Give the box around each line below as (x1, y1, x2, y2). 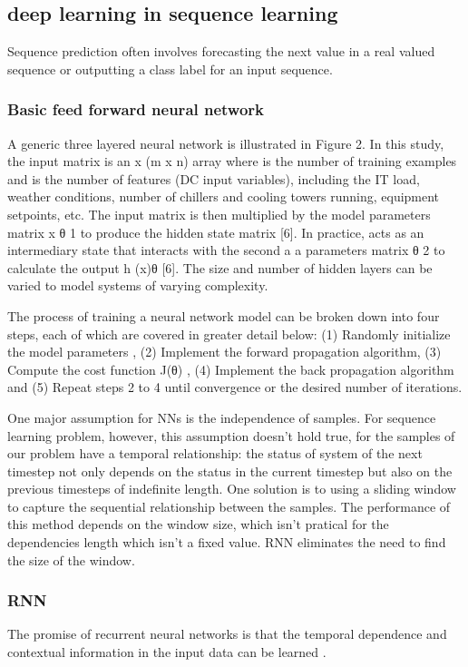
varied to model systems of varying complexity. (7, 276, 268, 295)
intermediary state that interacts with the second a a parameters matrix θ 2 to (7, 240, 445, 260)
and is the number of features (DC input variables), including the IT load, (7, 169, 420, 188)
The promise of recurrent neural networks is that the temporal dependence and (7, 624, 447, 643)
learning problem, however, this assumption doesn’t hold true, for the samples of (7, 426, 455, 445)
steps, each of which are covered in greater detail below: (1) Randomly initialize (7, 324, 451, 343)
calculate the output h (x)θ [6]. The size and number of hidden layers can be (7, 258, 433, 277)
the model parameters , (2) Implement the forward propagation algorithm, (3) (7, 342, 442, 361)
